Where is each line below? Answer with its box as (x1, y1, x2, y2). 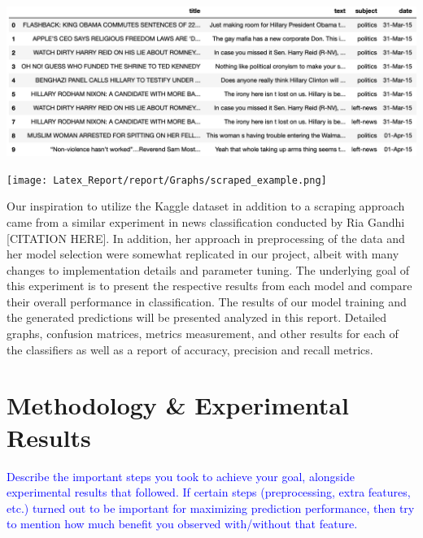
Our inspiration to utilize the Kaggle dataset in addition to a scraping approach (7, 197, 405, 215)
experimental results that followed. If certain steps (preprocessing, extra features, (7, 484, 411, 501)
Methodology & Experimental (7, 388, 349, 422)
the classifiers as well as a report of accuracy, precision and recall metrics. (7, 341, 373, 358)
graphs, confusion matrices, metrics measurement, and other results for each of (7, 325, 399, 342)
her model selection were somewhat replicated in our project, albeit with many (7, 245, 399, 262)
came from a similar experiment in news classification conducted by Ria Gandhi (7, 213, 405, 230)
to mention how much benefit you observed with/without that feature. (7, 515, 358, 532)
